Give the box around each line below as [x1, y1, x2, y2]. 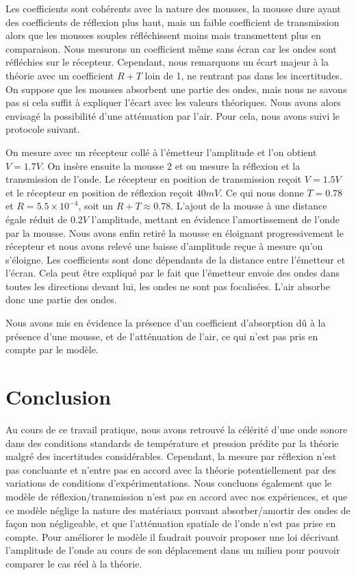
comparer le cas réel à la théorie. [5, 556, 142, 570]
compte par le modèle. [5, 342, 99, 357]
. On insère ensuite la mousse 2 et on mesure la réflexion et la [41, 158, 301, 172]
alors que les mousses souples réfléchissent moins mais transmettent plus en [5, 28, 321, 42]
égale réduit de [5, 212, 68, 226]
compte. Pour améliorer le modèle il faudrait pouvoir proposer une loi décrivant [5, 529, 340, 544]
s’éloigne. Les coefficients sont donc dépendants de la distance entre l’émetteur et [5, 252, 346, 266]
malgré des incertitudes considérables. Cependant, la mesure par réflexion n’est [5, 449, 337, 463]
